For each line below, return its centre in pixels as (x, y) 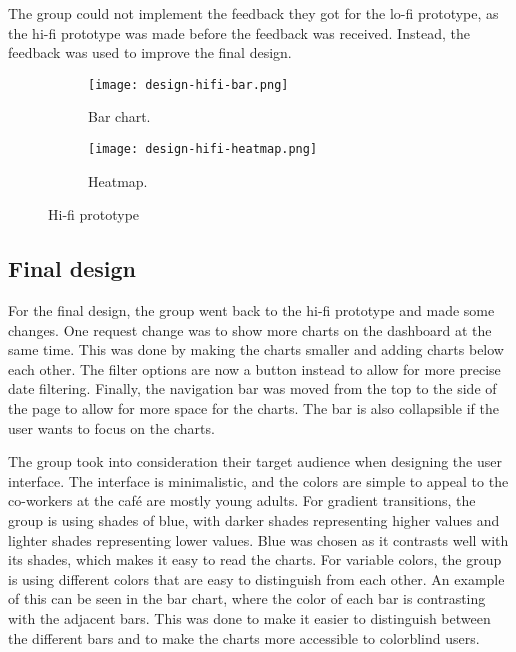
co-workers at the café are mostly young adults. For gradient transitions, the (242, 500)
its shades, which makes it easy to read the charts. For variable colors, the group (255, 559)
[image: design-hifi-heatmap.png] (203, 149)
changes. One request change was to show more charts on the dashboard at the (250, 329)
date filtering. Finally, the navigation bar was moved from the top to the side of (252, 388)
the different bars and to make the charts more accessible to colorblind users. (244, 637)
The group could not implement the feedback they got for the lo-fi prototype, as (253, 13)
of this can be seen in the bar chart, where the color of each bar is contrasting (247, 598)
